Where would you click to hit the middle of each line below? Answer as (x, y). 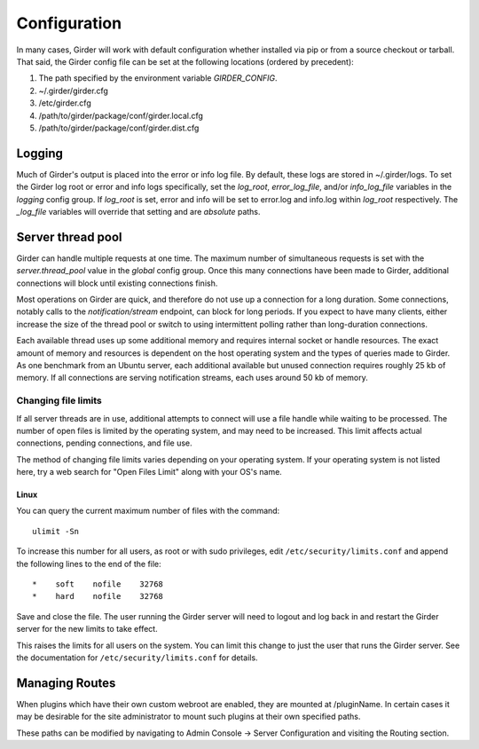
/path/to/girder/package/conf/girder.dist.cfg (119, 128)
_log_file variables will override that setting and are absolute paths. (138, 211)
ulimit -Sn (56, 531)
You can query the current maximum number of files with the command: (148, 511)
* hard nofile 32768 (98, 596)
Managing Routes (66, 683)
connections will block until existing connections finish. (117, 283)
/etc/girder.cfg (65, 103)
